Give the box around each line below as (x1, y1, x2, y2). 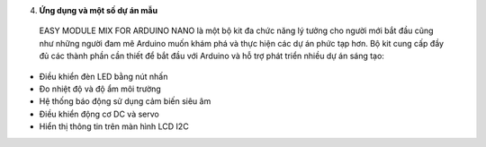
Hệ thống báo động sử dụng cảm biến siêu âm (39, 96, 211, 107)
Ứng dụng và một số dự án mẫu (39, 5, 157, 15)
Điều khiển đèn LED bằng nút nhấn (39, 71, 168, 82)
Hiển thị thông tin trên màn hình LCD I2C (39, 121, 189, 132)
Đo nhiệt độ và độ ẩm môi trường (39, 83, 161, 94)
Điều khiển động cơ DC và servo (39, 108, 159, 119)
